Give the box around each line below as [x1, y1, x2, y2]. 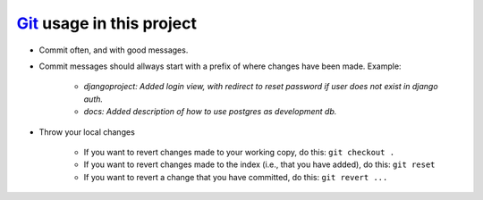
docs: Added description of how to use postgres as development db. [83, 106, 337, 117]
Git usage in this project [16, 13, 197, 33]
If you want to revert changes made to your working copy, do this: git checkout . [83, 146, 395, 157]
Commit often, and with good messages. [38, 45, 189, 55]
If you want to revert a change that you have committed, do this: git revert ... [83, 171, 388, 182]
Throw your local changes [38, 126, 136, 137]
